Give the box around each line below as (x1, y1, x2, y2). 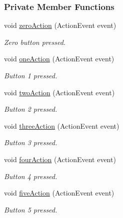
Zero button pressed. (4, 36, 66, 47)
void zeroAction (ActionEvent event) (4, 20, 116, 30)
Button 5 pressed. (4, 204, 57, 215)
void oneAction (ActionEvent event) (4, 53, 114, 64)
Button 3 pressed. (4, 137, 57, 148)
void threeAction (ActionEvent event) (4, 120, 119, 131)
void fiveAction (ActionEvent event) (4, 188, 114, 198)
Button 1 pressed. (4, 70, 57, 80)
